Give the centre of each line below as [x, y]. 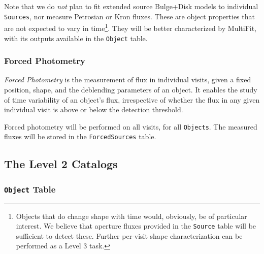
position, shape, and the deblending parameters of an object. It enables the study [131, 89]
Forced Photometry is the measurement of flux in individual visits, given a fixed [128, 80]
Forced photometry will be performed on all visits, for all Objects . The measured [131, 126]
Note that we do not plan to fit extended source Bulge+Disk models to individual [131, 6]
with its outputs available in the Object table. [76, 38]
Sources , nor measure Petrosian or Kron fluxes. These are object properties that [129, 16]
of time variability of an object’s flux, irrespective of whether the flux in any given [132, 99]
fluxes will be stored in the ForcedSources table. [80, 136]
